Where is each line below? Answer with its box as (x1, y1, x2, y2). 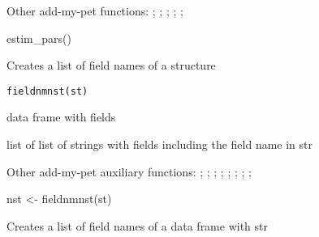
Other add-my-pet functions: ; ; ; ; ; (6, 2, 183, 19)
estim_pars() (6, 29, 71, 46)
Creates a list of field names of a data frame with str (6, 217, 268, 234)
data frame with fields (6, 108, 116, 125)
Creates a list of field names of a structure (6, 57, 216, 74)
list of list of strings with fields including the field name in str (6, 136, 313, 153)
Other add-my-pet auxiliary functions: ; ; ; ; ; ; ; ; (6, 163, 252, 180)
